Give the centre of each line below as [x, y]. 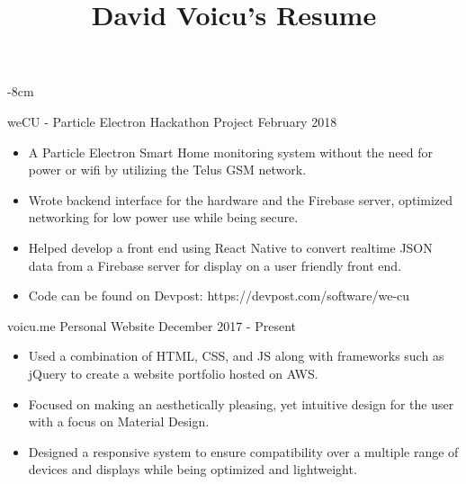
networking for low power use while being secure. [163, 217]
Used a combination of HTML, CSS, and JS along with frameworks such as [236, 356]
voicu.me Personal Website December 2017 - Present [152, 325]
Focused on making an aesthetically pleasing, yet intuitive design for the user [241, 403]
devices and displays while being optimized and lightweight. [193, 469]
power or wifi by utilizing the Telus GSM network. [167, 170]
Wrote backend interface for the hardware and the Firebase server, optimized [241, 199]
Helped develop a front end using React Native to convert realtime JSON [230, 247]
